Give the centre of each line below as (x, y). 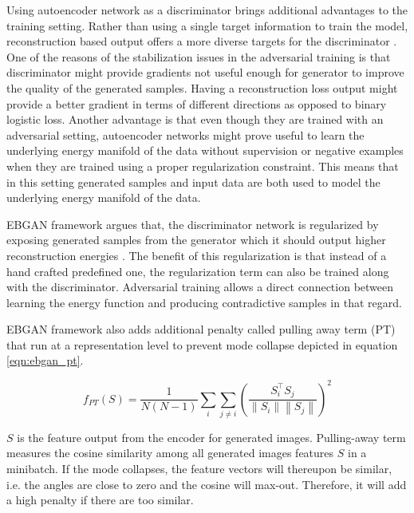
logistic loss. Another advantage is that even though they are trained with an (195, 119)
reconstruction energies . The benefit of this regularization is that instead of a (197, 255)
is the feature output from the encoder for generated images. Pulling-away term (211, 437)
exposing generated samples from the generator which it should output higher (196, 240)
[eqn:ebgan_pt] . (45, 360)
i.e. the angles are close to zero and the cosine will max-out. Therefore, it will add (207, 484)
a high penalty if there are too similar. (100, 500)
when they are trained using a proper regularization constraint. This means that (203, 166)
